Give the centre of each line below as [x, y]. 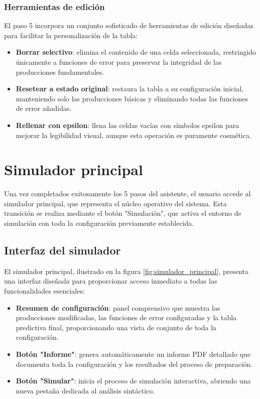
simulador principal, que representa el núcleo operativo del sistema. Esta [115, 203]
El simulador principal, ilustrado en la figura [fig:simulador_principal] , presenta [126, 271]
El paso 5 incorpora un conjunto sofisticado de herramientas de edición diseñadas [129, 25]
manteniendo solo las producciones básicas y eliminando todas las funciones [132, 98]
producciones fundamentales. [60, 72]
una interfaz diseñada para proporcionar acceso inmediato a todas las [111, 281]
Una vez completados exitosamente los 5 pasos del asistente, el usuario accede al [127, 193]
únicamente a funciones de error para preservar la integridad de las [119, 62]
